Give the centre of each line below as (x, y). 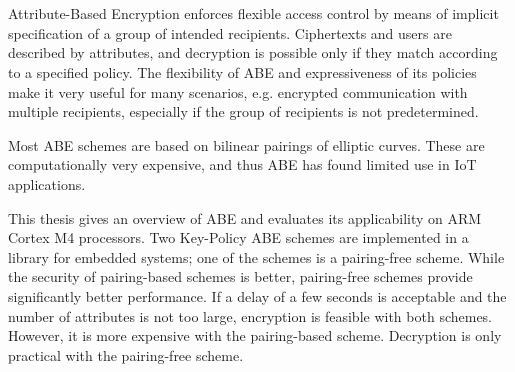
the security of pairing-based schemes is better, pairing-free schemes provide (240, 276)
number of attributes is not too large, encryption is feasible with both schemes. (250, 315)
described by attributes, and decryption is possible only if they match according (253, 52)
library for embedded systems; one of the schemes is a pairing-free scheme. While (256, 256)
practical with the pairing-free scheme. (126, 354)
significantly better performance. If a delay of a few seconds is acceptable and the (257, 295)
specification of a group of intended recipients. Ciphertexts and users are (230, 32)
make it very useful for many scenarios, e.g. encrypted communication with (238, 91)
